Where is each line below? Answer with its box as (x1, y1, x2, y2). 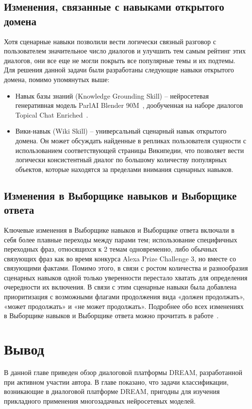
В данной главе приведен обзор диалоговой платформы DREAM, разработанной (4, 367, 242, 377)
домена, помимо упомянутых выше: (4, 74, 110, 84)
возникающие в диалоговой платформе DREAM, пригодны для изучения (4, 386, 220, 396)
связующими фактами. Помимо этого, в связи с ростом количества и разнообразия (4, 263, 248, 273)
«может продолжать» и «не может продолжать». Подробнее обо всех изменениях (4, 301, 244, 311)
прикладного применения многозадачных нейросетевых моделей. (4, 395, 196, 406)
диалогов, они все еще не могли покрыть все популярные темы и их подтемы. (4, 55, 235, 65)
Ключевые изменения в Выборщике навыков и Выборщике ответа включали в (4, 224, 235, 235)
